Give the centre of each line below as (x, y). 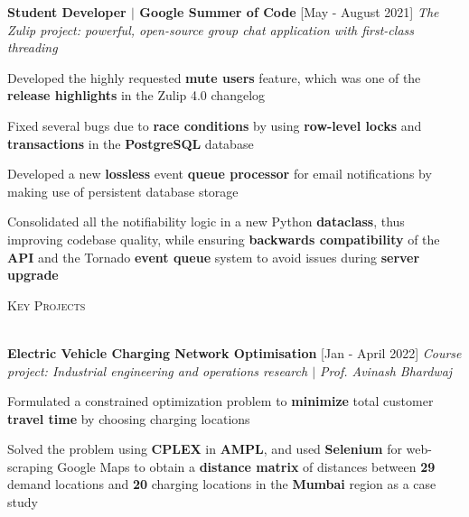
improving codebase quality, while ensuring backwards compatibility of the (224, 239)
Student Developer (67, 12)
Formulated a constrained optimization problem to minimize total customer (220, 401)
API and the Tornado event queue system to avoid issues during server (214, 257)
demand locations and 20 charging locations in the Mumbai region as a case (222, 484)
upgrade (33, 275)
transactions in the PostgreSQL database (131, 143)
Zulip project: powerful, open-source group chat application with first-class (211, 29)
